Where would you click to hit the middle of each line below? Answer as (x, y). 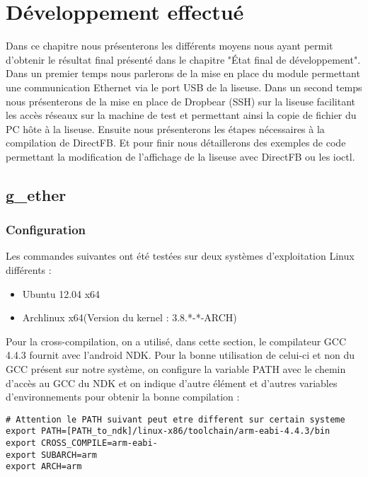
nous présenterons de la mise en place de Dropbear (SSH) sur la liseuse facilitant (181, 101)
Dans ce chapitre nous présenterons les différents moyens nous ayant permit (169, 46)
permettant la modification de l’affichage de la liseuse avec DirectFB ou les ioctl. (180, 156)
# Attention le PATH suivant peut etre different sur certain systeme (176, 419)
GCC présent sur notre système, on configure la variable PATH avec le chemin (176, 369)
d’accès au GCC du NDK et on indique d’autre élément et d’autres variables (172, 383)
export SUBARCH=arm (51, 455)
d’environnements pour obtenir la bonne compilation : (123, 397)
